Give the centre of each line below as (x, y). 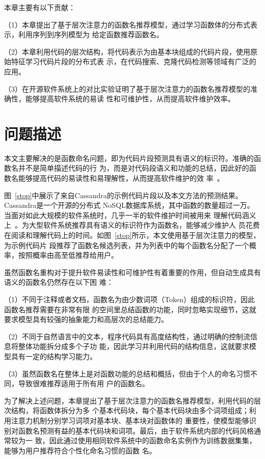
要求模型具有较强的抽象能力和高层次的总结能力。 (86, 319)
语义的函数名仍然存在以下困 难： (59, 282)
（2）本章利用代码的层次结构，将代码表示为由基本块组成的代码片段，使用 (127, 51)
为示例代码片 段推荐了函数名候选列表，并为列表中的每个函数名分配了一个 (127, 245)
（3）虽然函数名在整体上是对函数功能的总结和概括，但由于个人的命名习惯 (127, 373)
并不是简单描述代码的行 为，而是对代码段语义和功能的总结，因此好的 (134, 168)
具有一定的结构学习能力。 (54, 356)
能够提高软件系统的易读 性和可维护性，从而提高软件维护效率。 (130, 99)
